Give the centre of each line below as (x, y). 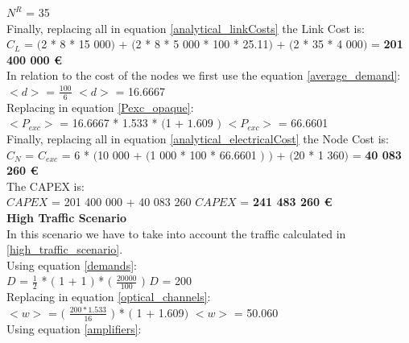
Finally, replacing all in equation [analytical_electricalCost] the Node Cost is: (198, 138)
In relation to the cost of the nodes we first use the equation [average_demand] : (204, 75)
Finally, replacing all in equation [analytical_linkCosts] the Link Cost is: (186, 28)
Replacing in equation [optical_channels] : (109, 297)
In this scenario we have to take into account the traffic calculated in (176, 233)
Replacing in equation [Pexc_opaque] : (100, 107)
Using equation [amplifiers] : (74, 328)
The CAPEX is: (45, 186)
